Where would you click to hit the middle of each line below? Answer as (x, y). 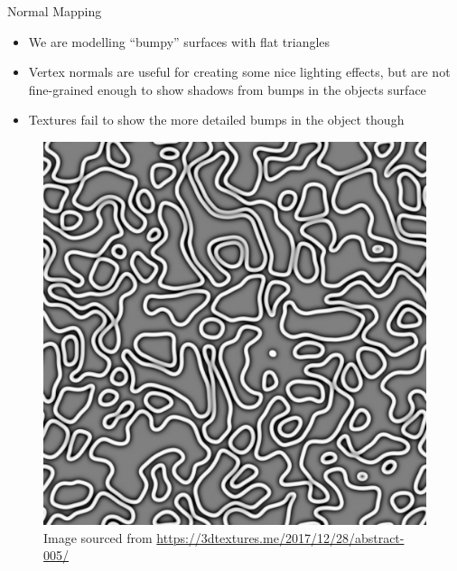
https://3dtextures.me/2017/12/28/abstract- (280, 537)
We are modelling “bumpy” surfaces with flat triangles (179, 41)
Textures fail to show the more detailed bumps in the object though (216, 120)
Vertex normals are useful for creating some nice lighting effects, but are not (239, 72)
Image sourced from (98, 537)
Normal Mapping (55, 11)
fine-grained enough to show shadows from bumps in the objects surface (227, 89)
